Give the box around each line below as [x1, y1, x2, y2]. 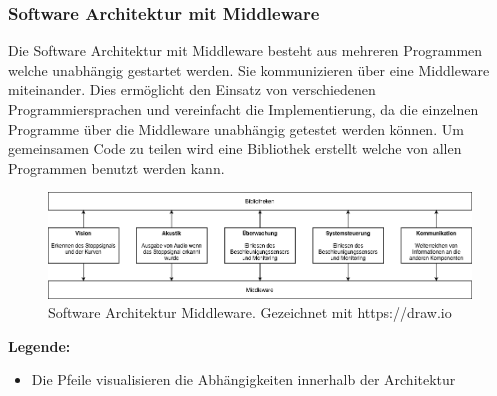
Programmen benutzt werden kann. [8, 157, 225, 178]
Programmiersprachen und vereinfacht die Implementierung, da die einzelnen [8, 99, 479, 119]
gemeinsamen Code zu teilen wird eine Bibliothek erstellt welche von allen [8, 138, 462, 159]
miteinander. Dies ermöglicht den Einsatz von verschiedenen [8, 79, 376, 100]
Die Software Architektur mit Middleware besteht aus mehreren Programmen [8, 40, 483, 61]
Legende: [8, 335, 71, 356]
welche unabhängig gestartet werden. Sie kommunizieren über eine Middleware [8, 59, 490, 80]
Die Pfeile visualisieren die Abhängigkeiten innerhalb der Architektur [31, 369, 456, 390]
